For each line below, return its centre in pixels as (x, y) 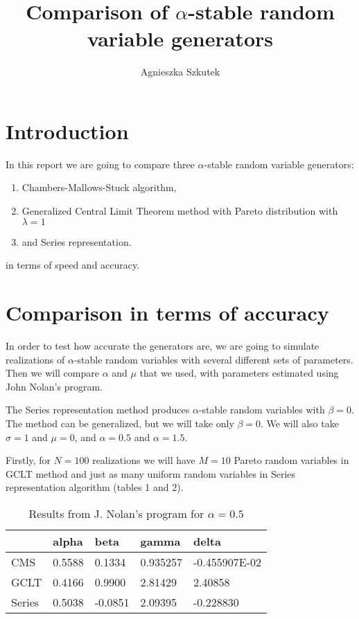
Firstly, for (28, 460)
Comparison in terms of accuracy (167, 312)
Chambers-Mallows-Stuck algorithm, (99, 187)
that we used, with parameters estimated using (239, 373)
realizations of (35, 359)
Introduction (67, 131)
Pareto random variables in (291, 460)
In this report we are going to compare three (100, 164)
